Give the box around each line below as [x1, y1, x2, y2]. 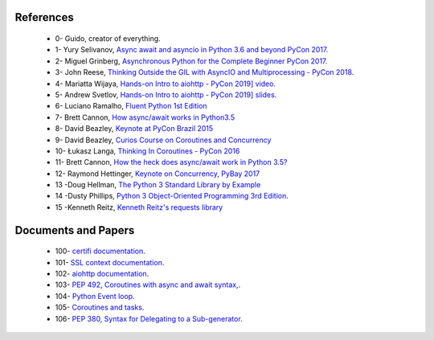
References [14, 10, 74, 24]
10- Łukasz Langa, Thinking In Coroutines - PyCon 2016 [55, 145, 240, 156]
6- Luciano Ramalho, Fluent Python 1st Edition [55, 101, 208, 111]
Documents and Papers [14, 223, 135, 237]
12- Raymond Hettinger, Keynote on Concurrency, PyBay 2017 [55, 169, 260, 178]
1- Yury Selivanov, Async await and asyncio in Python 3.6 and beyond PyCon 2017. [55, 45, 329, 55]
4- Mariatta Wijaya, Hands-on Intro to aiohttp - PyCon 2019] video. [55, 79, 276, 88]
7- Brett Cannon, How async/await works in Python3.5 [55, 113, 235, 122]
